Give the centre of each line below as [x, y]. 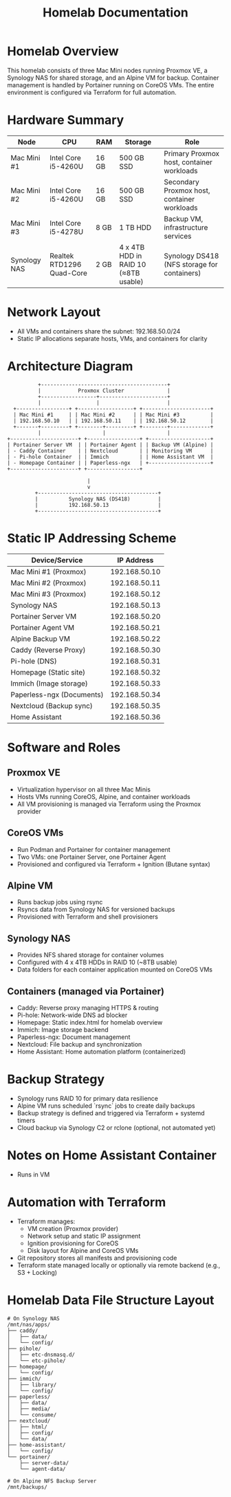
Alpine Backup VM [41, 639]
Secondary [181, 182]
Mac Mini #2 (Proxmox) [49, 582]
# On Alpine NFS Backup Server [52, 1481]
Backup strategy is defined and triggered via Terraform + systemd [111, 1113]
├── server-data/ [44, 1463]
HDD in [131, 256]
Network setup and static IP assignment [84, 1236]
